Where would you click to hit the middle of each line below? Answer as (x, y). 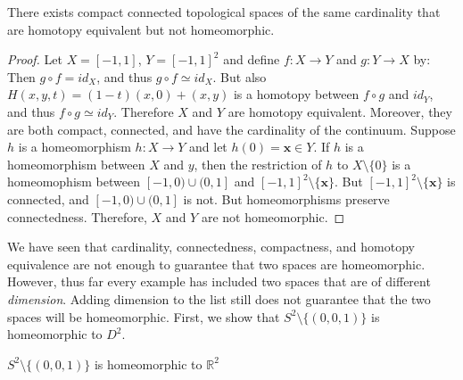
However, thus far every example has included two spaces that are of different (219, 281)
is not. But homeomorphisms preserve (286, 198)
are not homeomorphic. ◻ (273, 216)
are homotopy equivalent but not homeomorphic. (141, 29)
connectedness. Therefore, (77, 216)
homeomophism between (74, 182)
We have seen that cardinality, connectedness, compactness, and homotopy (211, 247)
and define (252, 59)
